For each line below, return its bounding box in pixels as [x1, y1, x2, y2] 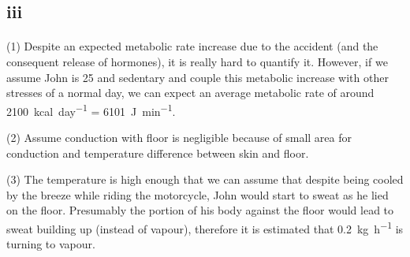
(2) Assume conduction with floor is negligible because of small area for [6, 129, 352, 145]
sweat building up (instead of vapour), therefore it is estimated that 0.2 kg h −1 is [6, 218, 404, 237]
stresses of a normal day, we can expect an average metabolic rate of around [6, 84, 375, 101]
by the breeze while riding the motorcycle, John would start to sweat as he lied [6, 186, 389, 203]
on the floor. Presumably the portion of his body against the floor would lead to [6, 202, 394, 218]
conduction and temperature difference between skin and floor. [6, 144, 309, 161]
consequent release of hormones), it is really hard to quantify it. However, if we [6, 53, 388, 69]
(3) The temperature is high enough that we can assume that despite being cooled [6, 171, 404, 188]
